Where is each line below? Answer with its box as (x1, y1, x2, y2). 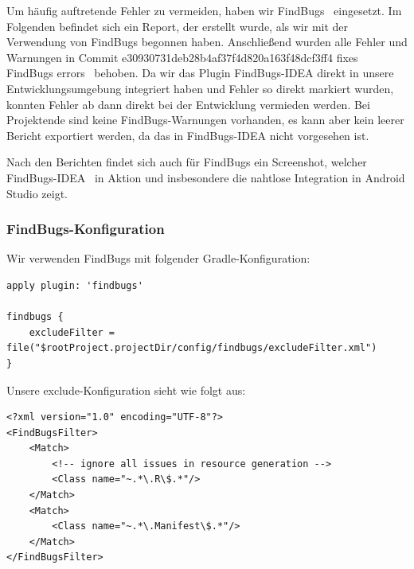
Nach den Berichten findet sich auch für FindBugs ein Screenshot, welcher (6, 154, 367, 170)
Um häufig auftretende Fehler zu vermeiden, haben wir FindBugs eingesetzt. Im (6, 2, 402, 18)
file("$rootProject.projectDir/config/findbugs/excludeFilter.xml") (6, 342, 377, 354)
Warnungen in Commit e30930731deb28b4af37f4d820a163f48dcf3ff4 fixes (6, 49, 358, 65)
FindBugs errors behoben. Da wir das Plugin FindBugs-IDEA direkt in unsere (6, 64, 394, 81)
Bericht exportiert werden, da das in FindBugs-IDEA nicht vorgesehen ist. (6, 127, 369, 143)
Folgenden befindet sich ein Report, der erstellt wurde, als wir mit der (6, 18, 349, 34)
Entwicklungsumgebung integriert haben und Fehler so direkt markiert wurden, (6, 80, 394, 96)
